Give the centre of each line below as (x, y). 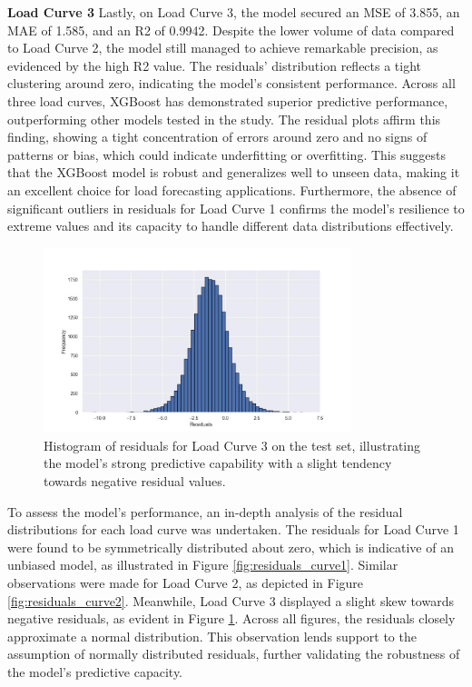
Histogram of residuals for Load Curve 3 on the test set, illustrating (232, 445)
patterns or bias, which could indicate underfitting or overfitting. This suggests (226, 154)
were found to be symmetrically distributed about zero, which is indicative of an (231, 547)
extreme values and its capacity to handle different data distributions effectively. (231, 226)
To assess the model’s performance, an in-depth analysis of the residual (205, 511)
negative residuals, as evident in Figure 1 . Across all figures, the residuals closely (231, 618)
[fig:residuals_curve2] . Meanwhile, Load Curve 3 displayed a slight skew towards (231, 600)
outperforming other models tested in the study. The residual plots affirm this (224, 119)
